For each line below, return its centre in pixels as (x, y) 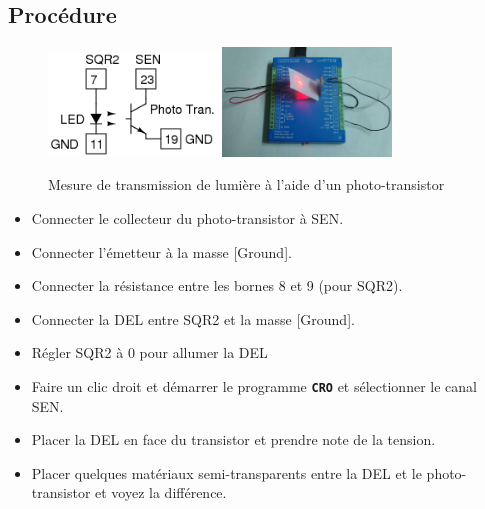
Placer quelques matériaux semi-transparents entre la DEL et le (226, 472)
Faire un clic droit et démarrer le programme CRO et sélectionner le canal (254, 385)
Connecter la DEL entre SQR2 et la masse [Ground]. (193, 318)
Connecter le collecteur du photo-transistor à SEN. (187, 217)
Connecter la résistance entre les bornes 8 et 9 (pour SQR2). (217, 285)
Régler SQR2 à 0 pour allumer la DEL (149, 352)
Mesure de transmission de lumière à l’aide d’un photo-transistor (246, 184)
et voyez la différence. (161, 492)
